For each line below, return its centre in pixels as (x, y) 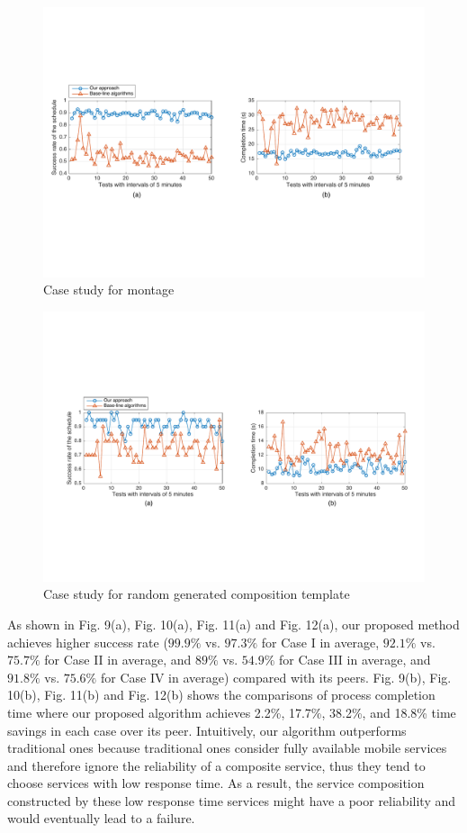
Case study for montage (109, 290)
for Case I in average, (320, 642)
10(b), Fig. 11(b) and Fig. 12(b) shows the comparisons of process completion (221, 695)
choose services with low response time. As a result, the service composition (216, 783)
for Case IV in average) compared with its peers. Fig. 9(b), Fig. (276, 677)
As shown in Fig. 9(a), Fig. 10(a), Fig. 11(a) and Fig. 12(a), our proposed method (233, 624)
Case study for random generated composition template (197, 594)
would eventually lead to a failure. (101, 818)
